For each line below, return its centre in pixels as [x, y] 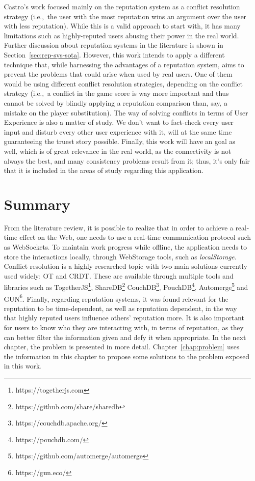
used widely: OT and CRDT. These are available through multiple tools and [119, 275]
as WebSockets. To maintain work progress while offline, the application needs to [126, 247]
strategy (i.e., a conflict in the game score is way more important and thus [116, 93]
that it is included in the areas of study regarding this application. [104, 170]
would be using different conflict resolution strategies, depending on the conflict [123, 83]
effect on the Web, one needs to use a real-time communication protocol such [135, 237]
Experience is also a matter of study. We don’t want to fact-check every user [119, 122]
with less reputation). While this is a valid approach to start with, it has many [122, 26]
